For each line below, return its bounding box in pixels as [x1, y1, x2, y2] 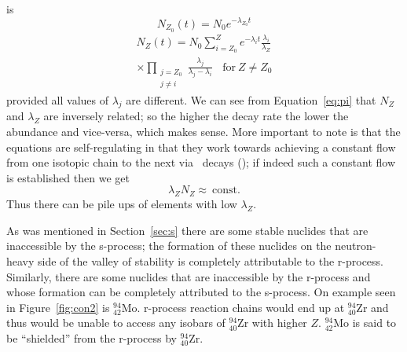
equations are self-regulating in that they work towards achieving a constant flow [6, 138, 396, 155]
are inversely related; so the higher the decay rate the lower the [43, 108, 349, 124]
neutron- [335, 237, 376, 254]
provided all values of [6, 91, 109, 108]
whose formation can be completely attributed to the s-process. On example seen [6, 284, 396, 300]
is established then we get [6, 169, 130, 185]
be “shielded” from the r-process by [6, 330, 177, 346]
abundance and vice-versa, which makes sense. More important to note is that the [6, 123, 401, 140]
